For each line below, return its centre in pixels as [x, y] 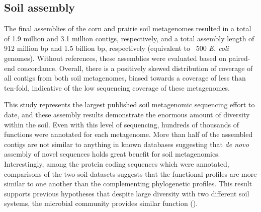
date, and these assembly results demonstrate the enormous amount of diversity [127, 114]
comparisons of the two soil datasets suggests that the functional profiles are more [130, 173]
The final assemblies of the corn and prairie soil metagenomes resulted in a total [128, 28]
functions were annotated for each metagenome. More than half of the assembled [128, 134]
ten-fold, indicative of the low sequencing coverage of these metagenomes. [117, 87]
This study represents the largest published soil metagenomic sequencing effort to [129, 104]
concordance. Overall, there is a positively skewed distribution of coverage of [135, 68]
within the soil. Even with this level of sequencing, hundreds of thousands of [122, 124]
